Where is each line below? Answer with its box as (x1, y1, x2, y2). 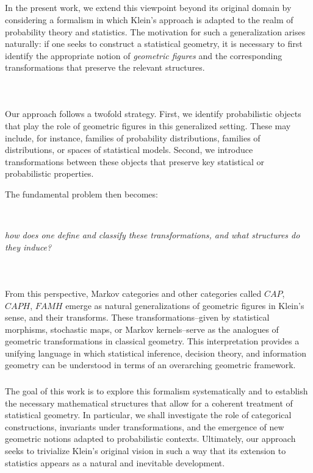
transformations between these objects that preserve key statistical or (5, 155, 264, 168)
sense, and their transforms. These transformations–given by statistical (5, 311, 270, 324)
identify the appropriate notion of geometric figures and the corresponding (5, 49, 282, 62)
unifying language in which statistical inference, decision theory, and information (5, 346, 306, 359)
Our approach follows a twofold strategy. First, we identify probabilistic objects (5, 107, 301, 120)
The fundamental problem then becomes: (5, 188, 158, 201)
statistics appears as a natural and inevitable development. (5, 456, 225, 469)
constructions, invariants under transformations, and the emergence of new (5, 420, 284, 433)
